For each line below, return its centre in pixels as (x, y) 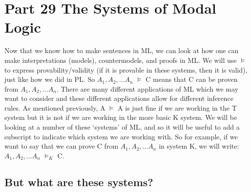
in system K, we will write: (199, 146)
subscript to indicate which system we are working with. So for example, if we (121, 136)
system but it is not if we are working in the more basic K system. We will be (121, 117)
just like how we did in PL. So (50, 79)
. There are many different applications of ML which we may (147, 88)
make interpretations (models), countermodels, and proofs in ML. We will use (121, 60)
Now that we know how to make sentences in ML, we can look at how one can (122, 50)
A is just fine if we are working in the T (177, 107)
